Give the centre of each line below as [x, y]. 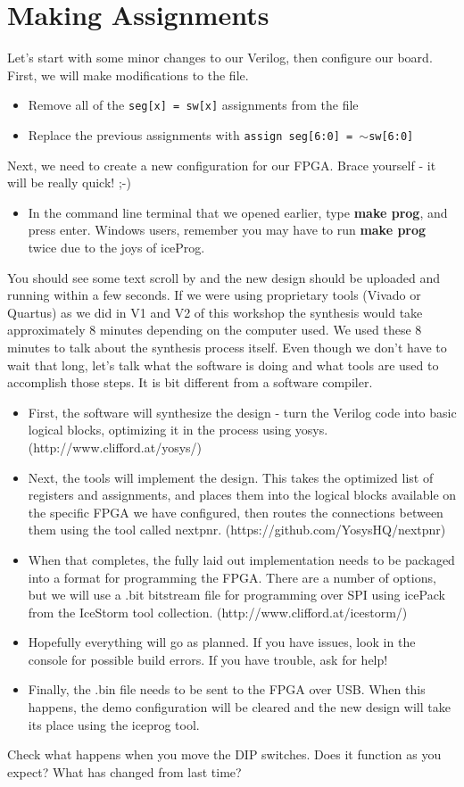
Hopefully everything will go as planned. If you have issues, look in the [222, 642]
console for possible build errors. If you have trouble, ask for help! [208, 659]
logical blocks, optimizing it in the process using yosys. [178, 430]
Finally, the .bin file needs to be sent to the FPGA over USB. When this [227, 689]
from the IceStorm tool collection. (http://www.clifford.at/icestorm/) [218, 612]
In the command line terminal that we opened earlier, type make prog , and [238, 212]
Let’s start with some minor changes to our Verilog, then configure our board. [220, 58]
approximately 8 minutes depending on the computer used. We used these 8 [215, 330]
